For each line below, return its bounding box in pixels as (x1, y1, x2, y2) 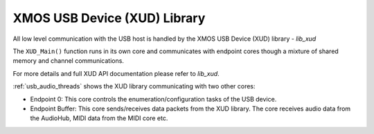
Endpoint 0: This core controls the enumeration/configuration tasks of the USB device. (30, 95, 277, 103)
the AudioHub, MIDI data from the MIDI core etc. (30, 114, 168, 122)
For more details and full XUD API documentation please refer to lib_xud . (12, 69, 220, 77)
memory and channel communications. (12, 57, 125, 65)
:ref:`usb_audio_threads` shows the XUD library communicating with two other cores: (12, 82, 256, 90)
